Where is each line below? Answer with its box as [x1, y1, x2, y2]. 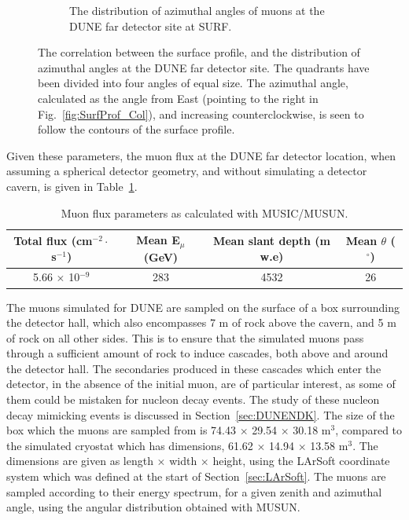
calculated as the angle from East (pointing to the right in [38, 90, 319, 106]
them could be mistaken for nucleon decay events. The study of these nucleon [6, 391, 380, 408]
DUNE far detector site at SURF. [69, 17, 232, 34]
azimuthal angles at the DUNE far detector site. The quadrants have [38, 59, 370, 75]
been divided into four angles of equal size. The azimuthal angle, [38, 75, 348, 91]
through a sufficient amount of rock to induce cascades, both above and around [6, 345, 389, 361]
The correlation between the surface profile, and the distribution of [38, 44, 360, 60]
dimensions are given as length [6, 452, 153, 469]
